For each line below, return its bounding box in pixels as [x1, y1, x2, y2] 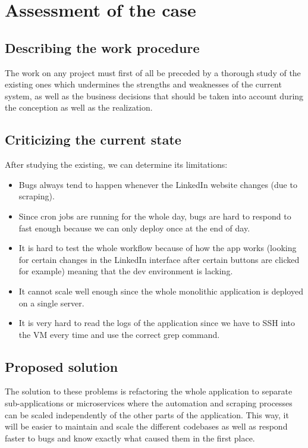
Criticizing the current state [5, 130, 181, 149]
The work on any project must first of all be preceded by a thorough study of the [5, 66, 301, 79]
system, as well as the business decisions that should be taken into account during [5, 89, 304, 102]
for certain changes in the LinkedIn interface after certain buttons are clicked [18, 253, 300, 265]
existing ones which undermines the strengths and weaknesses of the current [5, 78, 282, 90]
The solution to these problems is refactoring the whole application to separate [5, 385, 293, 397]
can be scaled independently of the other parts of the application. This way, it [5, 408, 289, 421]
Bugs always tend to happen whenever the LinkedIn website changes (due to [18, 178, 297, 190]
